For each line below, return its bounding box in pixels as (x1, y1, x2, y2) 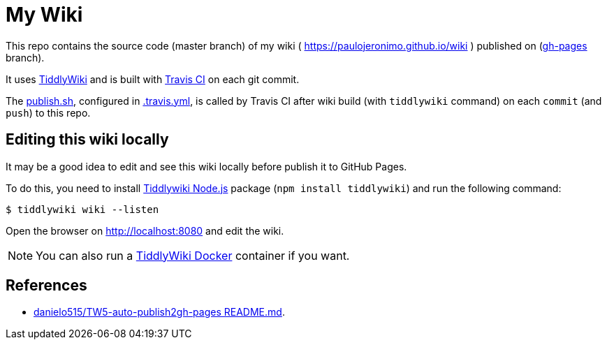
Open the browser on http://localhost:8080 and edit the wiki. (6, 224, 284, 237)
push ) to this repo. (6, 106, 91, 119)
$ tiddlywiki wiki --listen (6, 203, 159, 215)
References (6, 277, 87, 295)
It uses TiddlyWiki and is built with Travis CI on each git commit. (6, 73, 300, 85)
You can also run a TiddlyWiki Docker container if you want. (36, 248, 350, 263)
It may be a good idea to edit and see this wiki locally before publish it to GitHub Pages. (6, 160, 407, 172)
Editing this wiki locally (6, 131, 169, 149)
